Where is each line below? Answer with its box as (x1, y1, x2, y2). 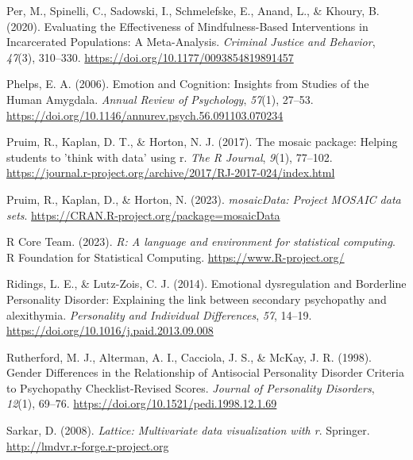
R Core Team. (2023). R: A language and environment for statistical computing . (6, 233, 396, 250)
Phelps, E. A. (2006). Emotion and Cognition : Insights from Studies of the (6, 75, 369, 92)
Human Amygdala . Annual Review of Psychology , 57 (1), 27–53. (6, 90, 314, 107)
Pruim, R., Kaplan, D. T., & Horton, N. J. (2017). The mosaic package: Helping (6, 133, 398, 150)
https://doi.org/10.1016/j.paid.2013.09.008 (6, 322, 214, 339)
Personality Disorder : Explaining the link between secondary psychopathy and (6, 290, 387, 307)
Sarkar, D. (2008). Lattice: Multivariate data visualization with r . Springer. (6, 422, 370, 439)
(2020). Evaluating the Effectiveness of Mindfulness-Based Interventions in (6, 17, 369, 34)
